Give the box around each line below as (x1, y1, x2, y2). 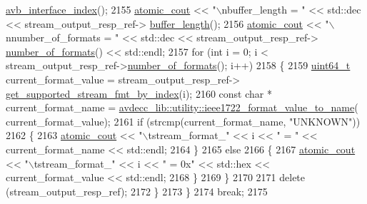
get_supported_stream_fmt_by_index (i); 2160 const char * (6, 86, 272, 101)
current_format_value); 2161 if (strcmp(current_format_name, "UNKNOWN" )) (6, 113, 361, 128)
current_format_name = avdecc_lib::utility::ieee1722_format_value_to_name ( (6, 100, 358, 115)
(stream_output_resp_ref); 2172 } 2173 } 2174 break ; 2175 (6, 183, 268, 198)
